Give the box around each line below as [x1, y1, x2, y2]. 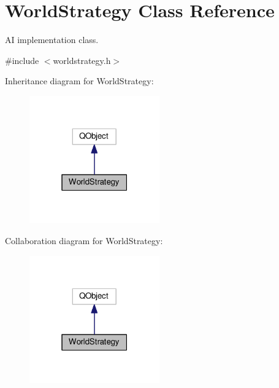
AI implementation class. [5, 33, 99, 46]
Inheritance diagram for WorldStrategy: [5, 74, 154, 87]
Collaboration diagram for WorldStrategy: [5, 234, 163, 247]
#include [5, 53, 39, 66]
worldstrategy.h [53, 53, 111, 66]
